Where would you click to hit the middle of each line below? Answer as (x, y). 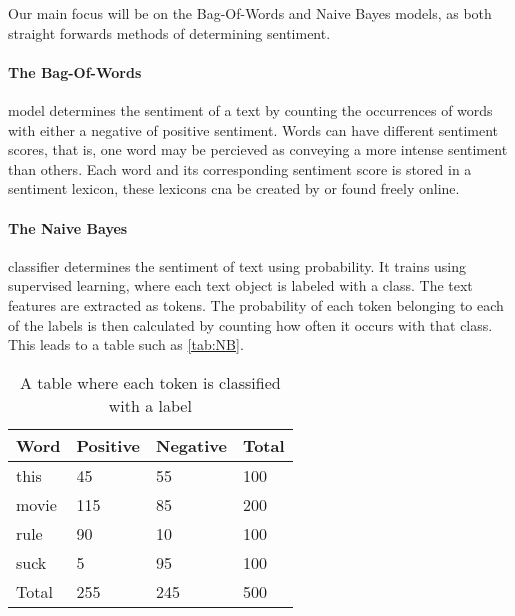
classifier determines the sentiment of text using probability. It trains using (237, 265)
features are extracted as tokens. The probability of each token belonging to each (256, 304)
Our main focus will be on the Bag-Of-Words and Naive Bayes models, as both (250, 13)
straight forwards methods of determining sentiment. (169, 32)
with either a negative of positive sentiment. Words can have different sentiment (253, 129)
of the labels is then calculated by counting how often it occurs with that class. (250, 324)
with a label (150, 405)
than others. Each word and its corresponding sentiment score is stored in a (240, 168)
